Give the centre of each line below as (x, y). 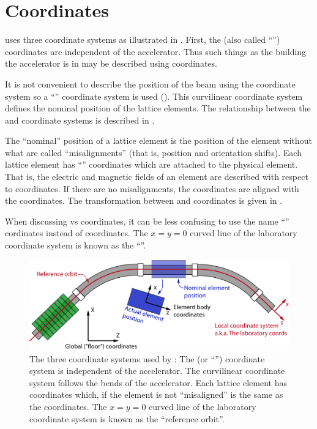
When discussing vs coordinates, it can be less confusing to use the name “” (147, 221)
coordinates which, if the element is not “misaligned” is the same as (156, 394)
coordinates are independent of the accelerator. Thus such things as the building (156, 51)
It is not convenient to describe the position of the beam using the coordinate (150, 84)
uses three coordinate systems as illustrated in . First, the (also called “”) (143, 39)
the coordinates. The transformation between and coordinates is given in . (144, 200)
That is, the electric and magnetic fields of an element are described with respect (157, 177)
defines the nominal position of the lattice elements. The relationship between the (158, 108)
